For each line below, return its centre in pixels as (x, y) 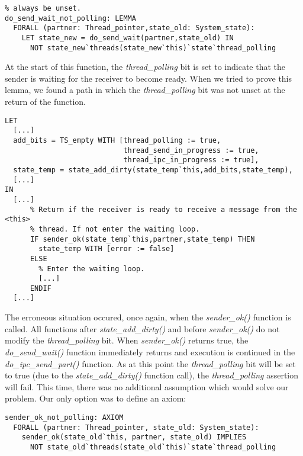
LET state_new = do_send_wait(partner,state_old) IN (128, 38)
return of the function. (46, 102)
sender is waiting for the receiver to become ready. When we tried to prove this (149, 78)
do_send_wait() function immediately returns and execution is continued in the (150, 351)
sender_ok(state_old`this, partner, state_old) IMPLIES (134, 437)
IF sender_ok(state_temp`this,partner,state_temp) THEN (142, 239)
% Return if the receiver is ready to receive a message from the (163, 209)
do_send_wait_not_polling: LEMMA (70, 18)
